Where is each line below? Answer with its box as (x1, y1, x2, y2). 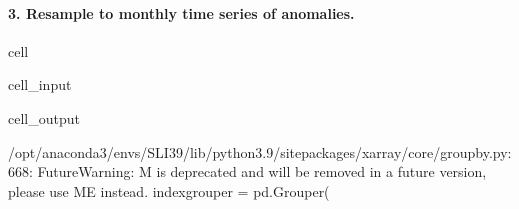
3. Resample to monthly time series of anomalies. (8, 2, 355, 23)
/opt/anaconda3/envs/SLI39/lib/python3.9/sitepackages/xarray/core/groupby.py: (8, 141, 512, 162)
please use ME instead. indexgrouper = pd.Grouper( (8, 180, 330, 201)
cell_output (8, 107, 80, 128)
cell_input (8, 74, 72, 95)
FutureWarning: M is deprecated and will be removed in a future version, (37, 161, 487, 182)
